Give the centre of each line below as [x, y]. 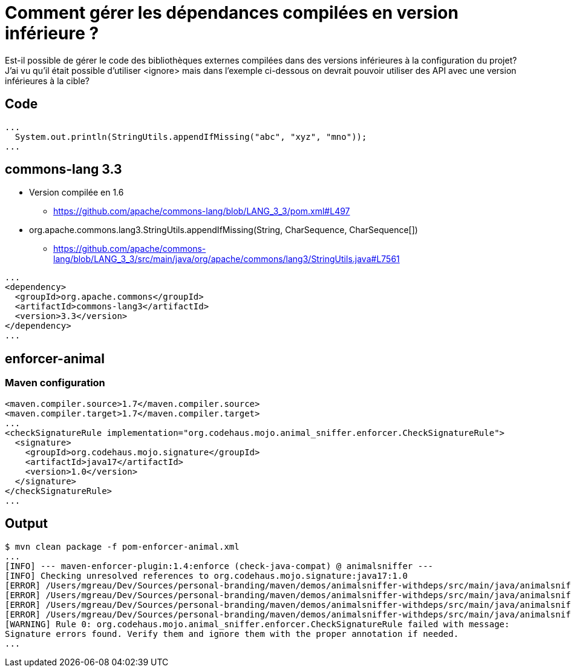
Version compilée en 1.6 [77, 193]
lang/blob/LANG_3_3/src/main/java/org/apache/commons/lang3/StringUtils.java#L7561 [227, 259]
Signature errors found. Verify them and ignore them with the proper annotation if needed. [232, 634]
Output [26, 524]
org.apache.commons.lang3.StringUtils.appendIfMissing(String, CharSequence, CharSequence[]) [224, 230]
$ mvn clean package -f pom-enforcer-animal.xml [122, 546]
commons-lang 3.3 [64, 170]
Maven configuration [55, 383]
